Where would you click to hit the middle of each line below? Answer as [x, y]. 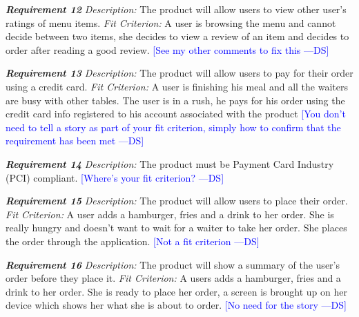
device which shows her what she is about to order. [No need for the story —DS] [176, 305]
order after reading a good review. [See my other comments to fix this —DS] [167, 49]
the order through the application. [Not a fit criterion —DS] [133, 241]
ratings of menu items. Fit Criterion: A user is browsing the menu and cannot [171, 22]
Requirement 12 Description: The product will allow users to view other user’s [176, 9]
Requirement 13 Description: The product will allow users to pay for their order [179, 73]
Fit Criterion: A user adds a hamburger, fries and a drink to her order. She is [170, 214]
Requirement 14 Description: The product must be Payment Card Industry [170, 163]
